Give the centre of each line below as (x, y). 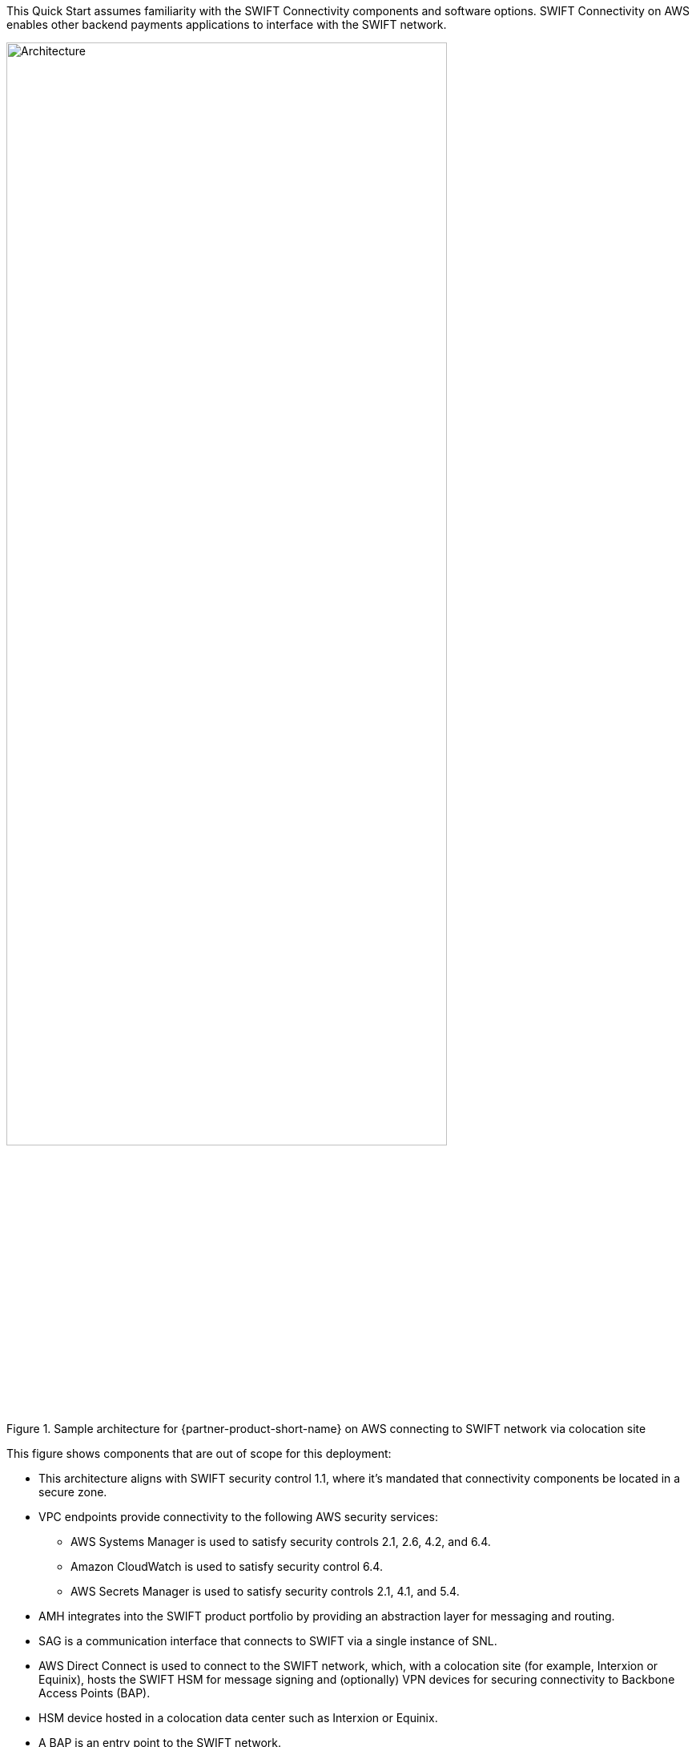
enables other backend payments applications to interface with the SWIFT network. (227, 24)
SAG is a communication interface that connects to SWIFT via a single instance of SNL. (268, 1640)
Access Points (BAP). (95, 1693)
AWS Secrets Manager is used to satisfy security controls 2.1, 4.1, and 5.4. (265, 1591)
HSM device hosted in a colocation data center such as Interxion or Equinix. (238, 1717)
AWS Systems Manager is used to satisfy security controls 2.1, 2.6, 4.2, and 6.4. (281, 1541)
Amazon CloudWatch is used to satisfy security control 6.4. (227, 1566)
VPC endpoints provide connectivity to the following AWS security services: (239, 1516)
